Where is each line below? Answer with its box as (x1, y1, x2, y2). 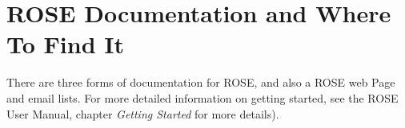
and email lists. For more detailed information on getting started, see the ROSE (6, 89, 399, 106)
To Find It (6, 28, 124, 60)
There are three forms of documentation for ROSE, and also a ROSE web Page (6, 74, 395, 91)
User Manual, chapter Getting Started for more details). (6, 105, 279, 122)
